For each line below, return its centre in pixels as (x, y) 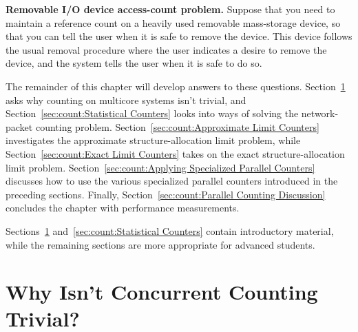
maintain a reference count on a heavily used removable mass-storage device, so (173, 22)
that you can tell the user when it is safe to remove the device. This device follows (179, 36)
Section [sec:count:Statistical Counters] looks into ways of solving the (152, 113)
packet (19, 126)
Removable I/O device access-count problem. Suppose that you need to (170, 9)
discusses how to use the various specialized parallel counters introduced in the (172, 181)
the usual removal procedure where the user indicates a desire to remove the (166, 49)
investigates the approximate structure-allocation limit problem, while (153, 140)
